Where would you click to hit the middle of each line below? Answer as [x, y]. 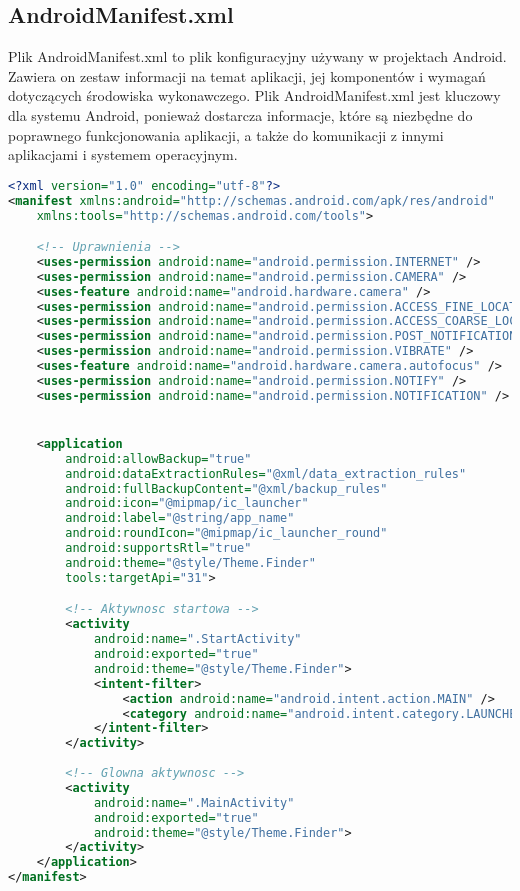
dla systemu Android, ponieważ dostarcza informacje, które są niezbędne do [240, 114]
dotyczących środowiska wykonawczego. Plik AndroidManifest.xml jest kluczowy [254, 95]
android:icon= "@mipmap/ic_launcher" [187, 503]
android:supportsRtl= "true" [158, 548]
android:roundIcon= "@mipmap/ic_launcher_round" [226, 533]
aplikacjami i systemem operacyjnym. [123, 154]
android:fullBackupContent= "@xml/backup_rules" [226, 488]
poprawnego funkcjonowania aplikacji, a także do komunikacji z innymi [226, 134]
